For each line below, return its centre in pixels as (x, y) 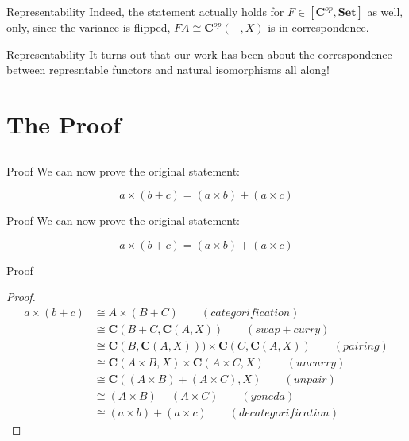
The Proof (64, 124)
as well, (385, 11)
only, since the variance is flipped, (89, 27)
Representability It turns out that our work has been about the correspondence (199, 54)
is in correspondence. (318, 27)
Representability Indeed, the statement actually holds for (145, 11)
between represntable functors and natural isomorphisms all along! (168, 70)
